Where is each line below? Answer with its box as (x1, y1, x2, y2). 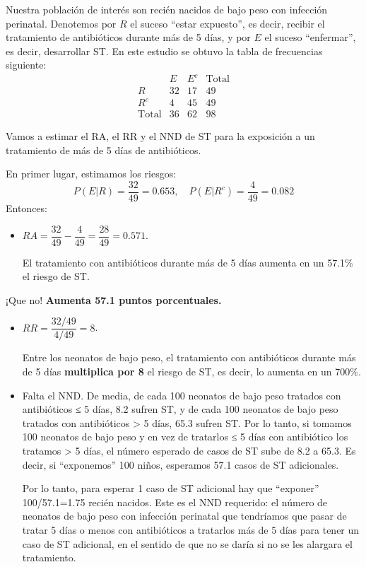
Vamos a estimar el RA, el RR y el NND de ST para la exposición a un (6, 129, 315, 144)
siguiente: (6, 57, 47, 72)
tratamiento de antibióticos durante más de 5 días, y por (6, 30, 251, 45)
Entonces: (6, 200, 47, 215)
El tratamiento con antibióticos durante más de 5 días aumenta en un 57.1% (22, 255, 353, 269)
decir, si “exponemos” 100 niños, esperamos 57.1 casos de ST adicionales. (22, 457, 339, 472)
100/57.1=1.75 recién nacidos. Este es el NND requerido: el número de (22, 494, 328, 509)
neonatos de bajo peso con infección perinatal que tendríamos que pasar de (22, 508, 347, 523)
